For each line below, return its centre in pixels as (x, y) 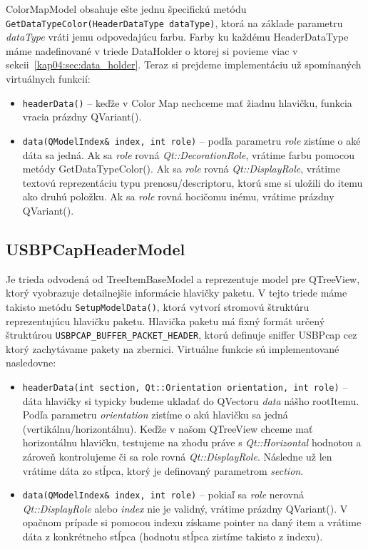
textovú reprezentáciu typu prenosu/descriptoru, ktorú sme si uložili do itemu (193, 182)
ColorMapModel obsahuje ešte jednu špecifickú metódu (126, 9)
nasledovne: (31, 363)
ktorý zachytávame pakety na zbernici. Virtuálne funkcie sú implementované (173, 348)
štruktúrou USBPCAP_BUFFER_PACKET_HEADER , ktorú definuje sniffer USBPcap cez (182, 335)
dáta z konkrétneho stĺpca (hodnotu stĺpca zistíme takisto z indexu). (173, 537)
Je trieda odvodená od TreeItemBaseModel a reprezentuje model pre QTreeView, (183, 278)
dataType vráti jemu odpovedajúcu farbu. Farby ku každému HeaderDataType (177, 37)
